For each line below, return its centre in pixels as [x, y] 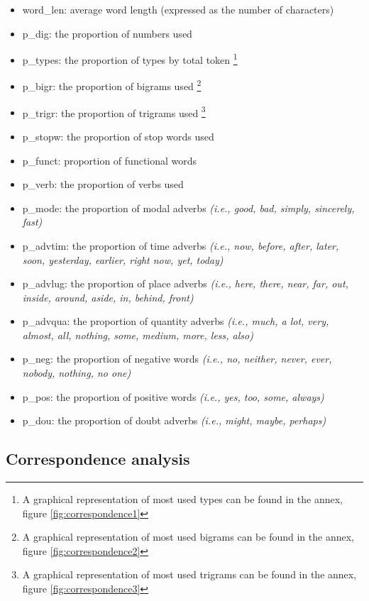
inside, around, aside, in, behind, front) [108, 297]
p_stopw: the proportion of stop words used [118, 136]
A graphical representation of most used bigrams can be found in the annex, [188, 537]
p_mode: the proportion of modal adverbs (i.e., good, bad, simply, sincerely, [188, 208]
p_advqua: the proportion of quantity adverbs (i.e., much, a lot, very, [176, 321]
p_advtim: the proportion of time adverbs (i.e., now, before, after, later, [181, 245]
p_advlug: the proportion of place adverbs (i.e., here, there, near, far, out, [185, 283]
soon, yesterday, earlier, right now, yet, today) [123, 259]
